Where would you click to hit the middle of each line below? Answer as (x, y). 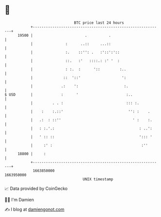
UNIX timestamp (98, 179)
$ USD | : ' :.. (69, 94)
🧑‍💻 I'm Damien (19, 200)
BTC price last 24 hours (99, 23)
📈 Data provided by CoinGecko (36, 188)
